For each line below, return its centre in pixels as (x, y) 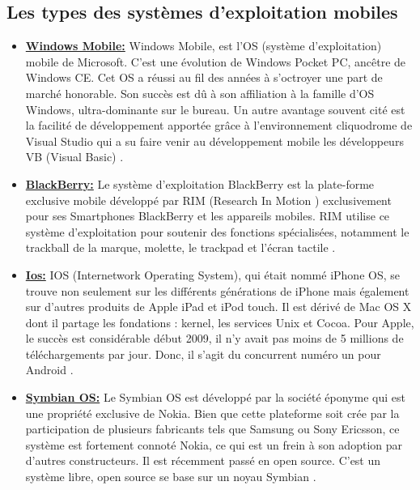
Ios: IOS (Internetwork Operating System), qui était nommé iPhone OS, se (212, 274)
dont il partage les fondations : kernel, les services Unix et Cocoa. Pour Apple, (220, 322)
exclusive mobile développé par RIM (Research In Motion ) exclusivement (208, 200)
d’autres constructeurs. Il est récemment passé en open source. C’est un (203, 460)
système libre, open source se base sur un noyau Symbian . (171, 477)
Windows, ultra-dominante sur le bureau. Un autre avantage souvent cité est (215, 109)
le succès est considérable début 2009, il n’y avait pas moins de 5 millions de (214, 338)
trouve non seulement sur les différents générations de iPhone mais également (217, 290)
